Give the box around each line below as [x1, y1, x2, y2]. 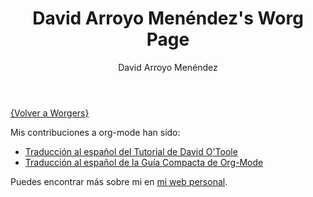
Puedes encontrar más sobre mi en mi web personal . [10, 175, 228, 187]
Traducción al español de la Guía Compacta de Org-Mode [24, 156, 264, 168]
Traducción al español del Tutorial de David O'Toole [24, 145, 238, 157]
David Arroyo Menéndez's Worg [32, 7, 304, 30]
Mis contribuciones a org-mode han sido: [10, 126, 181, 138]
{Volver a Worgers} [10, 107, 90, 119]
